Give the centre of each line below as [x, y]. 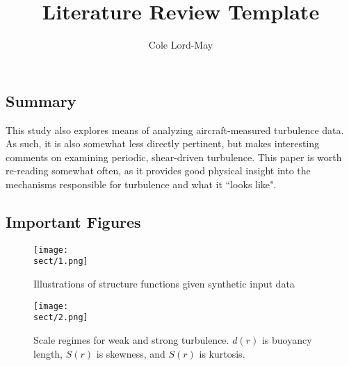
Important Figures [73, 221]
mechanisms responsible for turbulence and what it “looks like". [141, 184]
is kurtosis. [222, 353]
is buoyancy [287, 339]
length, [48, 353]
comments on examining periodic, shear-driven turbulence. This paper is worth [174, 157]
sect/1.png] [61, 261]
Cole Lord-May [181, 45]
